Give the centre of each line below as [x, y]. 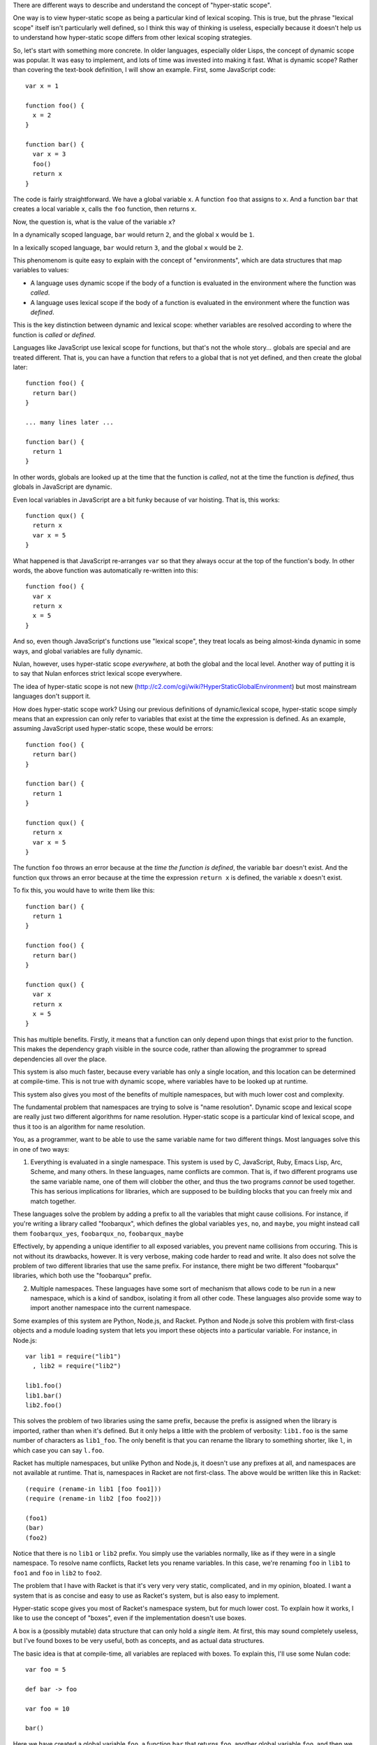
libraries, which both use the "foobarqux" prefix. [82, 1276]
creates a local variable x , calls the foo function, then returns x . [105, 209]
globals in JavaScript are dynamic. [62, 487]
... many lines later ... [70, 422]
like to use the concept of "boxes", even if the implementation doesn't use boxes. [130, 1618]
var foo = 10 [47, 1709]
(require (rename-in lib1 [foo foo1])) [94, 1489]
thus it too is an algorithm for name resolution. [79, 1127]
